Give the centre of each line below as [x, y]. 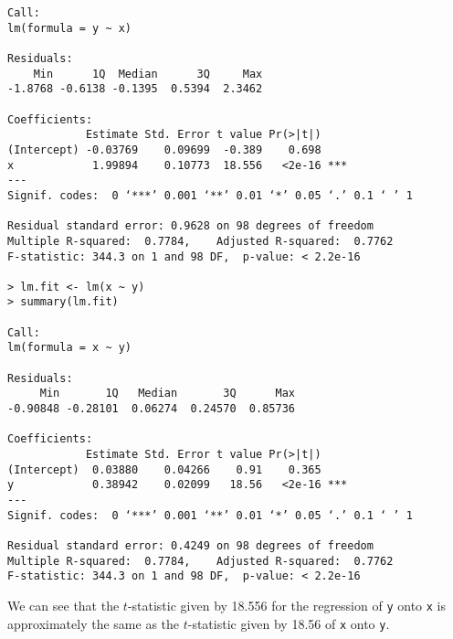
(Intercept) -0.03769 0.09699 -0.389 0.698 [164, 149]
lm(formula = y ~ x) [70, 28]
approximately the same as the [94, 623]
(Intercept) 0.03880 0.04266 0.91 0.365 [164, 469]
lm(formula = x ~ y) [70, 348]
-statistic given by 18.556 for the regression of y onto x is [286, 605]
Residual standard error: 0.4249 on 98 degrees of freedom [190, 545]
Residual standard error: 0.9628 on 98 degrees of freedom [190, 226]
